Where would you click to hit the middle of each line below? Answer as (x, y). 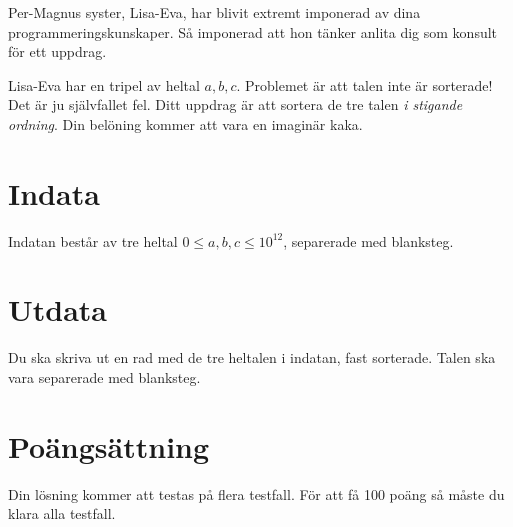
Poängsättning (109, 445)
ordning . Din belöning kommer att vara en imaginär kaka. (185, 123)
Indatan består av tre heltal (93, 240)
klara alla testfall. (62, 513)
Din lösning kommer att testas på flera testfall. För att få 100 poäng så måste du (256, 493)
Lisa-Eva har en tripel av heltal (104, 84)
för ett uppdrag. (57, 51)
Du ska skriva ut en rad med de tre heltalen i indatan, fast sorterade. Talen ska (252, 357)
